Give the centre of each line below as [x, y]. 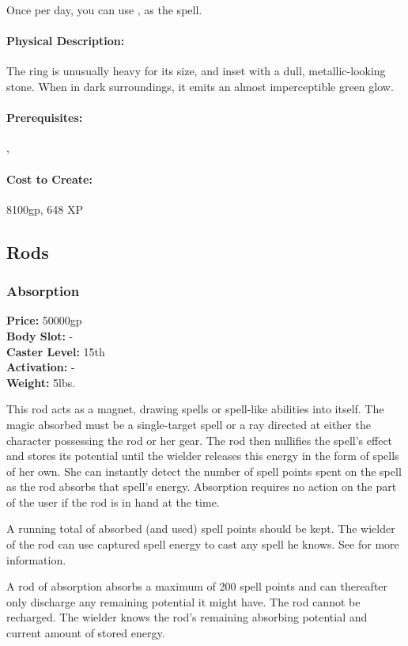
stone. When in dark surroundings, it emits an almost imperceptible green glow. [200, 86]
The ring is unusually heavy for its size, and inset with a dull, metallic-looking [196, 71]
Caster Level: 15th [56, 351]
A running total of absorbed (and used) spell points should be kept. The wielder [201, 528]
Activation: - [41, 367]
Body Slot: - [40, 335]
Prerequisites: [45, 118]
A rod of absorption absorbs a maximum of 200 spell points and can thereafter [197, 586]
